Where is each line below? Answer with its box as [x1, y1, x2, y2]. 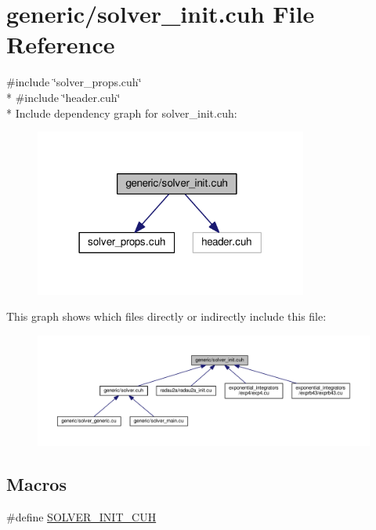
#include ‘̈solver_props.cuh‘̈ [6, 74, 142, 90]
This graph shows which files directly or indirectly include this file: [6, 308, 327, 325]
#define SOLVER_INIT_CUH [6, 508, 157, 525]
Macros [6, 471, 67, 496]
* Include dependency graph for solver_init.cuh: [6, 104, 237, 121]
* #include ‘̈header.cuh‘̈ [6, 89, 121, 105]
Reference [6, 28, 115, 60]
